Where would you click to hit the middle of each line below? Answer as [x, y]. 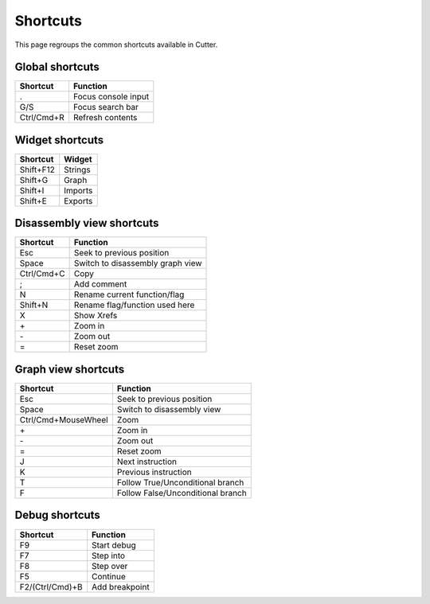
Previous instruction [154, 472]
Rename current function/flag [129, 294]
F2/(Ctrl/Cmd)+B [51, 586]
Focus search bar [106, 107]
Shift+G [34, 180]
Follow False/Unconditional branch [182, 493]
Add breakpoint [121, 586]
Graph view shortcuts [70, 369]
